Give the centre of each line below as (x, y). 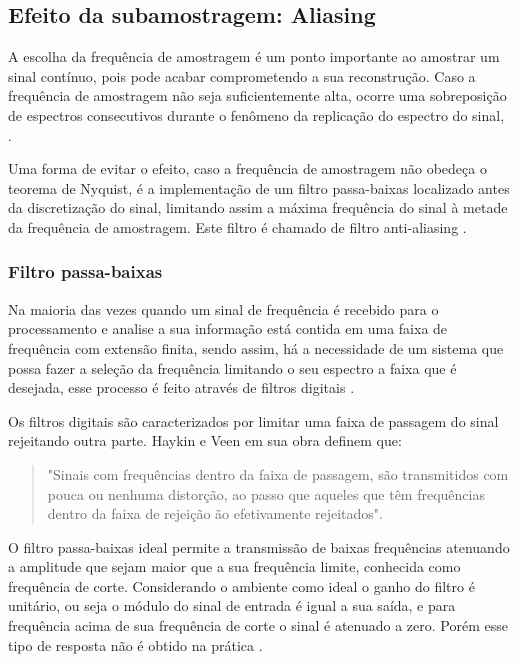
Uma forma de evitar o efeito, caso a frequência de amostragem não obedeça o (247, 168)
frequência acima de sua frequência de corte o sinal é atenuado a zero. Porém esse (258, 625)
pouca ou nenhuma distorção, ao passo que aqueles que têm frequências (266, 493)
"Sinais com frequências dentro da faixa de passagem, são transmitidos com (278, 473)
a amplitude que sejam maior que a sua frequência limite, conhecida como (234, 566)
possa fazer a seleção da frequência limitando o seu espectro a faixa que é (232, 367)
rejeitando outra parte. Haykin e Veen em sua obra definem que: (205, 440)
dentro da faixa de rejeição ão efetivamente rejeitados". (215, 513)
